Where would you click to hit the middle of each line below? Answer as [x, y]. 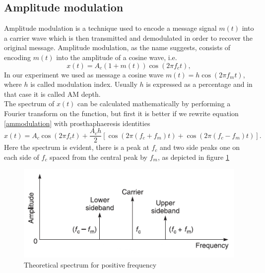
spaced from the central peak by [99, 157]
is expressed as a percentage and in [199, 84]
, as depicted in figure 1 [193, 157]
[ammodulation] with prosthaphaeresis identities [77, 123]
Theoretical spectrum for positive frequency [90, 264]
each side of [22, 157]
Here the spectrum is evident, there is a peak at [77, 147]
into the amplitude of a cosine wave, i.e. [117, 57]
